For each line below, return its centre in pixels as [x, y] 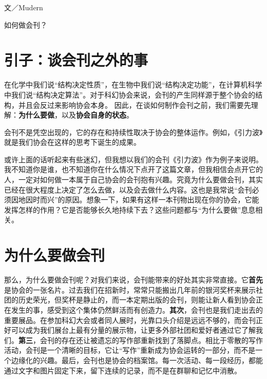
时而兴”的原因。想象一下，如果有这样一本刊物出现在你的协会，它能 [146, 200]
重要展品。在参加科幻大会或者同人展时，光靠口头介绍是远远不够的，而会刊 [130, 320]
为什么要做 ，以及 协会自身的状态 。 [76, 115]
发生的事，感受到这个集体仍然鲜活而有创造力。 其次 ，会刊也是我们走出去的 [137, 309]
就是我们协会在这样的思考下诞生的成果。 [72, 142]
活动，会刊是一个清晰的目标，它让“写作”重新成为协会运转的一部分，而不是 [130, 350]
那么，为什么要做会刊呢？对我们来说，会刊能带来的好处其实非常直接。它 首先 [133, 280]
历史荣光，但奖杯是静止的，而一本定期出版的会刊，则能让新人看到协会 [137, 300]
